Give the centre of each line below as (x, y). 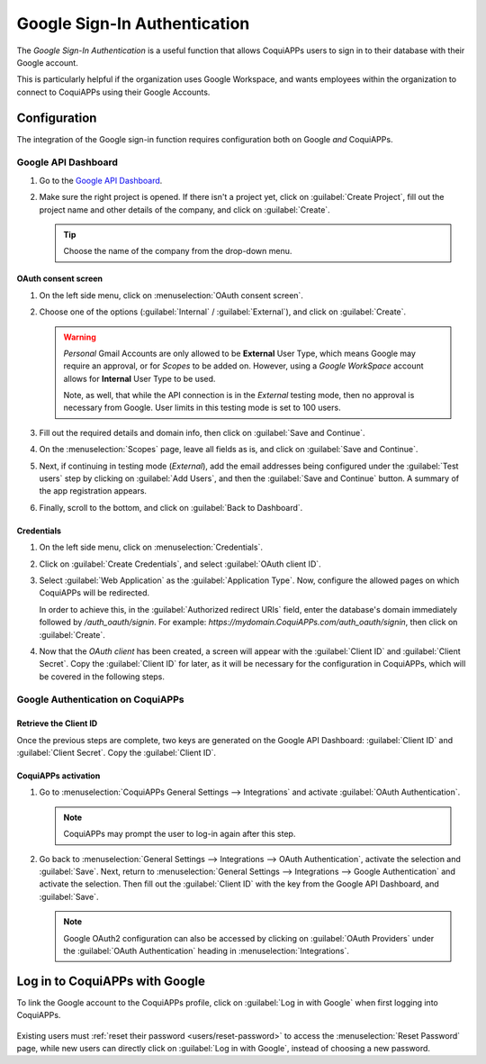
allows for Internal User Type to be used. (139, 378)
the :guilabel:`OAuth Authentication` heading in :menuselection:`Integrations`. (207, 950)
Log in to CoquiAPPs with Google (111, 981)
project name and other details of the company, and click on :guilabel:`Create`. (184, 209)
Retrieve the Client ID (57, 723)
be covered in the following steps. (102, 677)
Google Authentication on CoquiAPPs (100, 700)
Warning (80, 337)
